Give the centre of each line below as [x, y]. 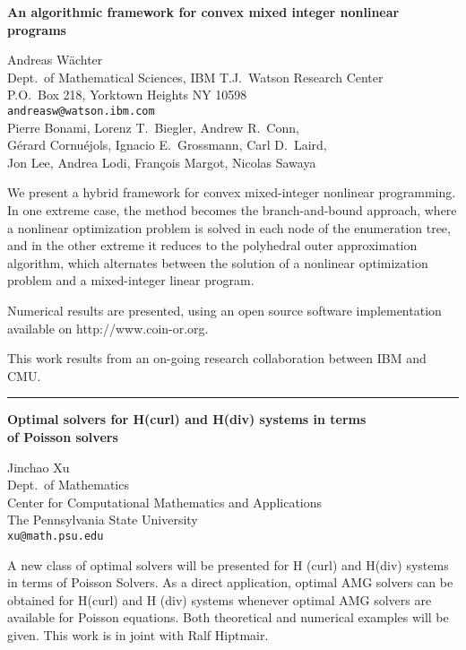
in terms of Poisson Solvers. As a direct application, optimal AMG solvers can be [230, 582]
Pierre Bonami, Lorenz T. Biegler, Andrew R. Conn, [153, 127]
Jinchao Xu [39, 467]
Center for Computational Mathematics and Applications [165, 502]
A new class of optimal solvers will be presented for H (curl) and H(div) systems [228, 564]
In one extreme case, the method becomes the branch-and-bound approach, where [232, 210]
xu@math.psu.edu [56, 536]
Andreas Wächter [55, 60]
